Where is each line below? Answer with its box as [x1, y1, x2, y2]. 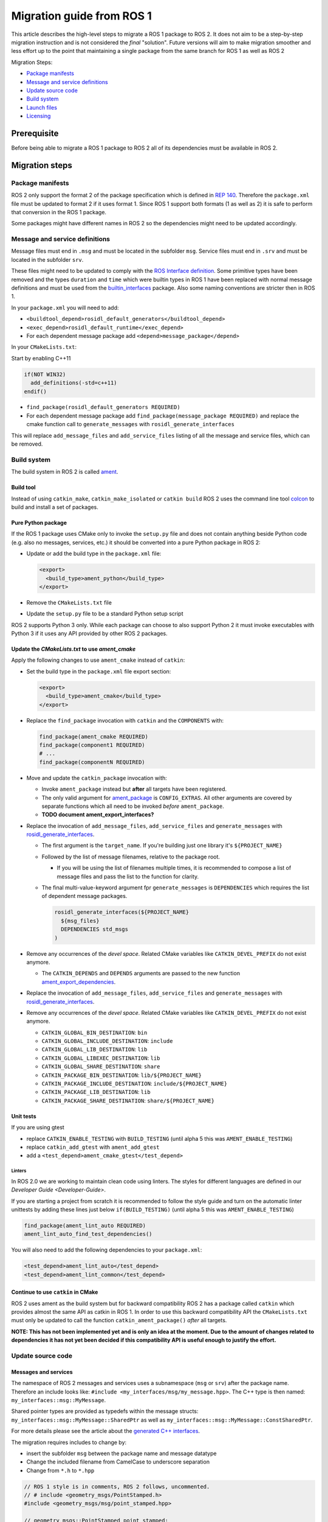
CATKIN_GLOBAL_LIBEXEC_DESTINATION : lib [41, 1054, 160, 1062]
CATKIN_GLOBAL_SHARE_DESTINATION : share [41, 1063, 160, 1070]
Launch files [26, 103, 58, 111]
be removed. [11, 440, 43, 447]
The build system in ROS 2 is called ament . [11, 468, 118, 475]
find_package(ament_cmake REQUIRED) [39, 733, 149, 740]
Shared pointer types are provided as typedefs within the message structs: [11, 1408, 199, 1415]
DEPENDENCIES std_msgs [61, 926, 129, 933]
